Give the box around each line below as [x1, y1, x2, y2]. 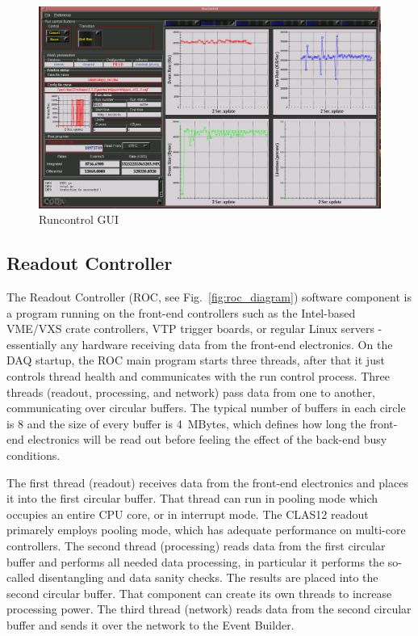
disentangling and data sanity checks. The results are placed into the [38, 569, 378, 586]
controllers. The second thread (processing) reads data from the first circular [6, 537, 386, 554]
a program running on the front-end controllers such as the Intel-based [6, 304, 356, 321]
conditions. [6, 447, 61, 463]
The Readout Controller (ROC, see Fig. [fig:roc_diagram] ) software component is [6, 289, 412, 305]
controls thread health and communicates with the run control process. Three [6, 368, 390, 385]
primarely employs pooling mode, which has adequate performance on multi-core [6, 521, 406, 538]
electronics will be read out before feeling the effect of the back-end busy [27, 431, 387, 448]
